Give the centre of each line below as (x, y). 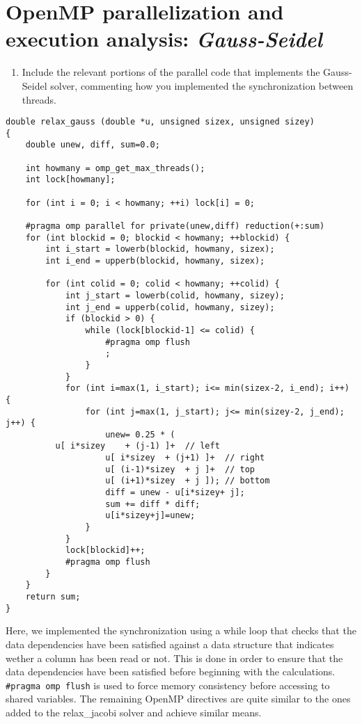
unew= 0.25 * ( (140, 434)
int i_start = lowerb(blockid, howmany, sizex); (160, 249)
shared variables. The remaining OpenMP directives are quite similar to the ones (178, 699)
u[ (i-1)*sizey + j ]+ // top (180, 469)
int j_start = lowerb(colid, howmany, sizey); (175, 295)
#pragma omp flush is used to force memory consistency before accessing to (168, 685)
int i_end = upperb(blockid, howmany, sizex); (155, 260)
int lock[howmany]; (70, 180)
